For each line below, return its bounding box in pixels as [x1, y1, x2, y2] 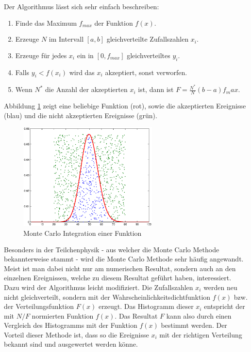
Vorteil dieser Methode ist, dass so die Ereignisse [4, 329, 149, 339]
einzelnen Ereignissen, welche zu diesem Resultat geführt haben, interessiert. [4, 273, 232, 283]
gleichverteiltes [127, 50, 170, 60]
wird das [69, 67, 95, 77]
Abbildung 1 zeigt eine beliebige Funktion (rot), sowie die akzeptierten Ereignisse [4, 101, 246, 111]
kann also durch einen [166, 310, 232, 321]
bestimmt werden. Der [161, 320, 227, 330]
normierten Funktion [32, 310, 94, 321]
